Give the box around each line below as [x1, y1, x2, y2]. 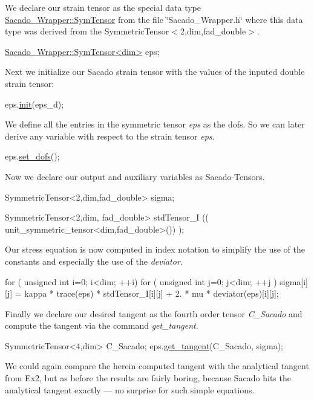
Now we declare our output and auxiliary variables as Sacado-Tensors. [5, 170, 265, 182]
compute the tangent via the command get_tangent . [5, 319, 198, 332]
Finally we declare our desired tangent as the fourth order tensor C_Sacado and [5, 307, 303, 320]
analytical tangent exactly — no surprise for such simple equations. [5, 383, 255, 396]
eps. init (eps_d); [5, 97, 64, 110]
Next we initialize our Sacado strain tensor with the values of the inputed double [5, 65, 305, 78]
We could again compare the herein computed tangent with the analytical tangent [5, 360, 309, 372]
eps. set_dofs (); [5, 150, 60, 163]
